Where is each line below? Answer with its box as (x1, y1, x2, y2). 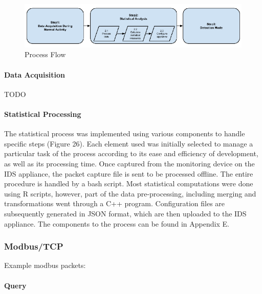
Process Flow (25, 49, 66, 60)
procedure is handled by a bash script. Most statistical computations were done (4, 178, 253, 189)
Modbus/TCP (4, 240, 63, 253)
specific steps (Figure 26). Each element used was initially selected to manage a (4, 138, 253, 149)
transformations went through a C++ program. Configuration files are (4, 198, 225, 209)
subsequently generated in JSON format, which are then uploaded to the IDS (4, 208, 247, 218)
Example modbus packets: (4, 260, 86, 271)
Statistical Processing (4, 108, 81, 119)
